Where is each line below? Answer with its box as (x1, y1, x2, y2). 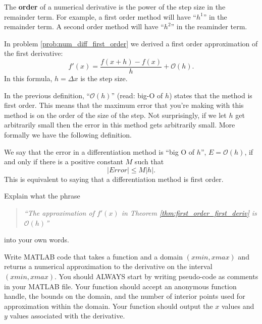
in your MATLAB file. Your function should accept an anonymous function (4, 281, 237, 291)
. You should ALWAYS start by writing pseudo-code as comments (55, 271, 258, 281)
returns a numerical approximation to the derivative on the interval (4, 261, 213, 272)
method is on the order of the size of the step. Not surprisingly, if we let (4, 109, 227, 120)
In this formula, (4, 73, 53, 84)
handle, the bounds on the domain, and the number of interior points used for (4, 291, 245, 301)
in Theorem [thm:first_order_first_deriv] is (121, 207, 257, 218)
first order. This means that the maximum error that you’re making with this (4, 100, 244, 110)
